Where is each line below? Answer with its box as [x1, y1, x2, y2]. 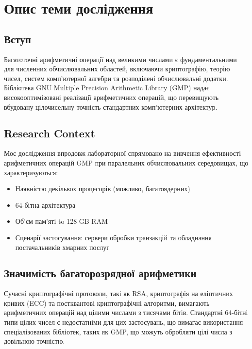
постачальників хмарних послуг [15, 242, 109, 252]
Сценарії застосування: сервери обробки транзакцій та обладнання [15, 232, 212, 242]
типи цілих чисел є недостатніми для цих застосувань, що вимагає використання [4, 317, 243, 327]
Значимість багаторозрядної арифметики [4, 266, 197, 281]
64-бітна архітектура [15, 199, 76, 210]
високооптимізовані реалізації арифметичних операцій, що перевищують [4, 92, 219, 102]
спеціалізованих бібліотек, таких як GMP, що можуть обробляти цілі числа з [4, 326, 232, 336]
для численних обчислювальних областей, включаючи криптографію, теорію [4, 64, 230, 74]
